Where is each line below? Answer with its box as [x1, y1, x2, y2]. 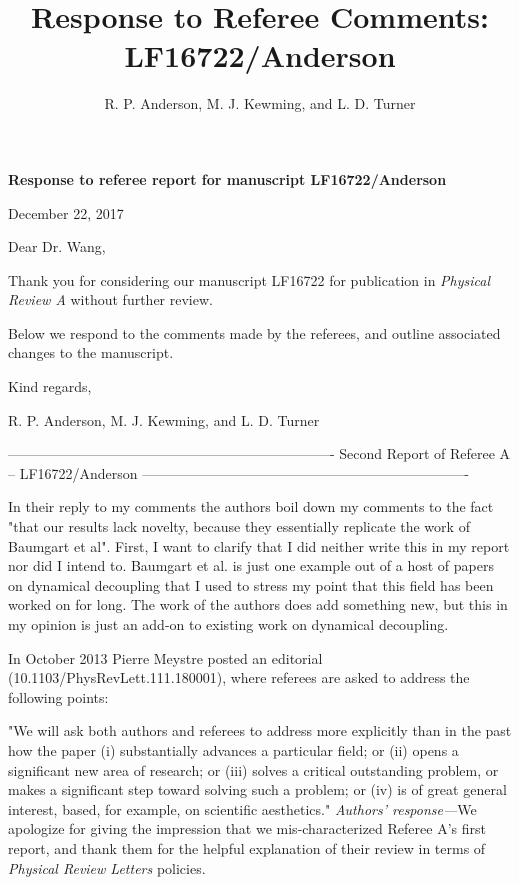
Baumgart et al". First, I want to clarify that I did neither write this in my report [8, 535, 510, 556]
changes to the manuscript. [8, 342, 174, 363]
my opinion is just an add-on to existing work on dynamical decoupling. [8, 614, 449, 634]
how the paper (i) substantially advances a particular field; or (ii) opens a [8, 739, 459, 760]
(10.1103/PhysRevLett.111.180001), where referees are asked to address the [8, 667, 470, 688]
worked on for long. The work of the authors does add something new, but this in [8, 594, 508, 615]
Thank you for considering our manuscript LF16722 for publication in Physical [8, 269, 491, 290]
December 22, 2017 [8, 202, 124, 223]
